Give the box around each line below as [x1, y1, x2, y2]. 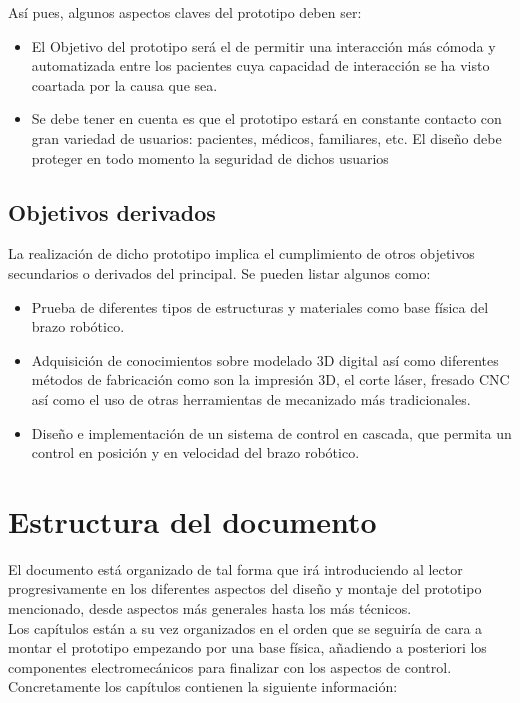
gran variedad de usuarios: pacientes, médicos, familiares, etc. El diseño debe [31, 127, 502, 148]
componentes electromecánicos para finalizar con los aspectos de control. [8, 656, 452, 677]
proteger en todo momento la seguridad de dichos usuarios [31, 147, 389, 168]
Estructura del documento [8, 500, 377, 541]
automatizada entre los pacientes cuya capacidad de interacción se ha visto [31, 55, 490, 76]
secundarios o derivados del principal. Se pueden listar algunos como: [8, 262, 431, 283]
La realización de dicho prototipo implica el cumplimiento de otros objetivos [8, 243, 475, 264]
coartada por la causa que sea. [31, 74, 218, 95]
